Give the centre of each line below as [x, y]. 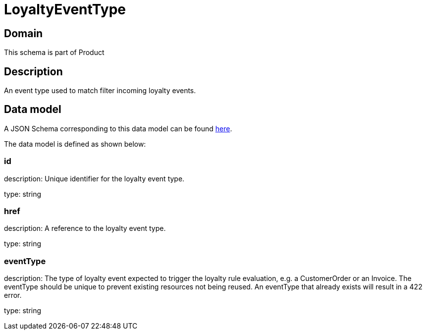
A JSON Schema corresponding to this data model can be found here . [118, 128]
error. [13, 295]
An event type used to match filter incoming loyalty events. [100, 91]
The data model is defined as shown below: [75, 144]
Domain [24, 33]
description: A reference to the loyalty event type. [85, 228]
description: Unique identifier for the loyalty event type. [94, 178]
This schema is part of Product [54, 53]
